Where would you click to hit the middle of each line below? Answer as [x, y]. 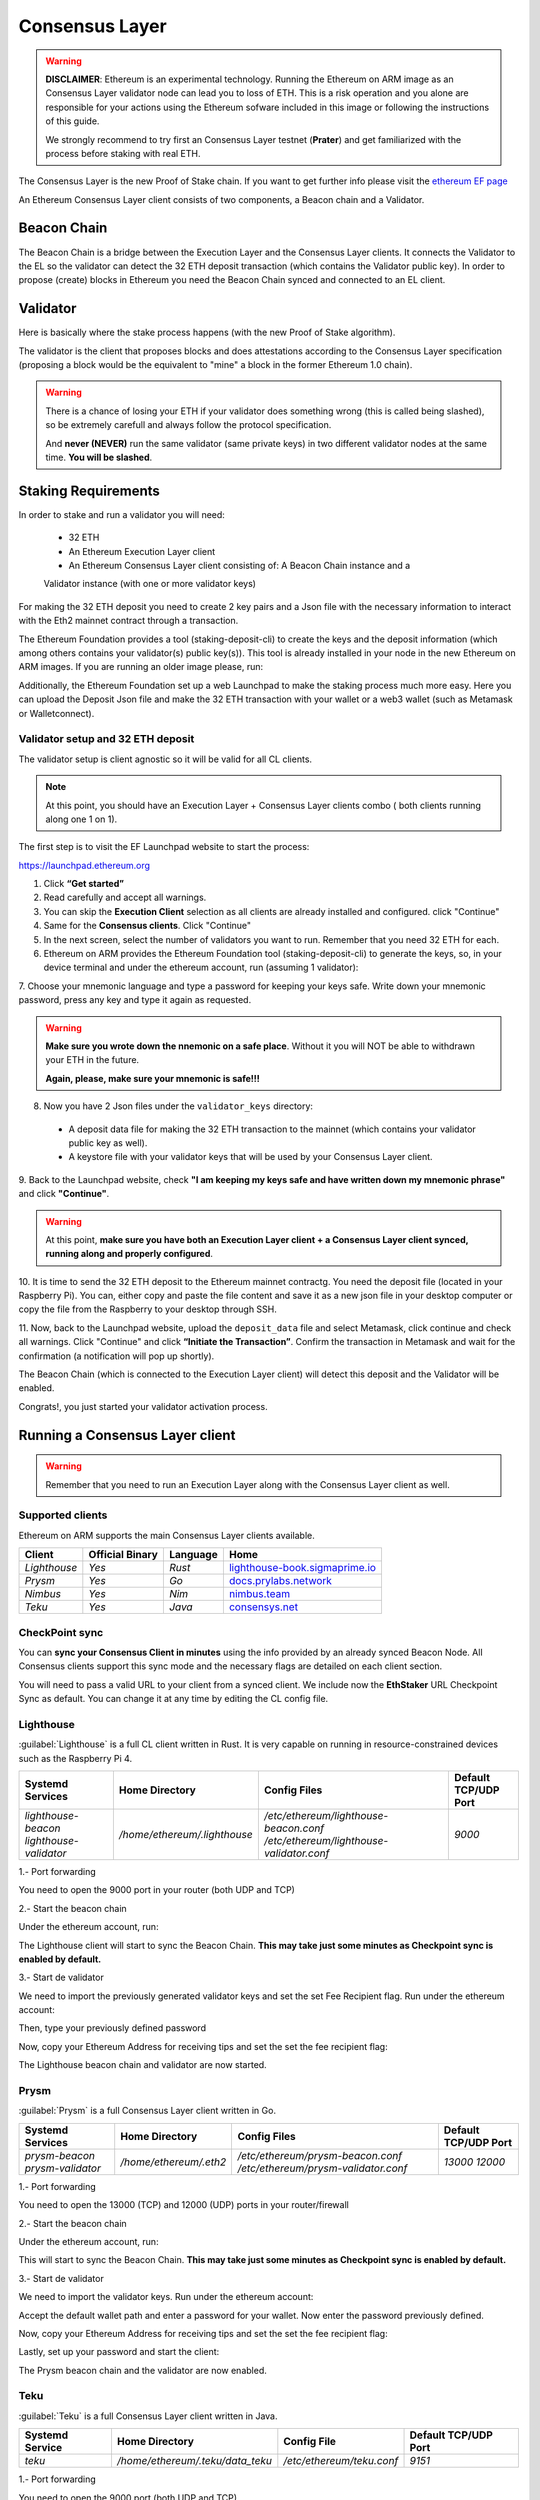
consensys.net [263, 1607]
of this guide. [72, 121]
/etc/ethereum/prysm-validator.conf [322, 2168]
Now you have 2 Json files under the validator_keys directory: [178, 1106]
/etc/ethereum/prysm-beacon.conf [320, 2155]
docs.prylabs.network [280, 1581]
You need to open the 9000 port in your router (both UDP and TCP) [156, 1890]
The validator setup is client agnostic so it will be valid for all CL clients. [165, 759]
